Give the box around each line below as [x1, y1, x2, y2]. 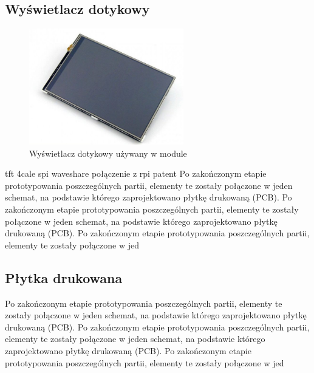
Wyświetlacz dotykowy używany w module [29, 146, 187, 159]
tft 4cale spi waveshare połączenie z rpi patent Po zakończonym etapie [5, 167, 267, 180]
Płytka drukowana [5, 268, 123, 287]
